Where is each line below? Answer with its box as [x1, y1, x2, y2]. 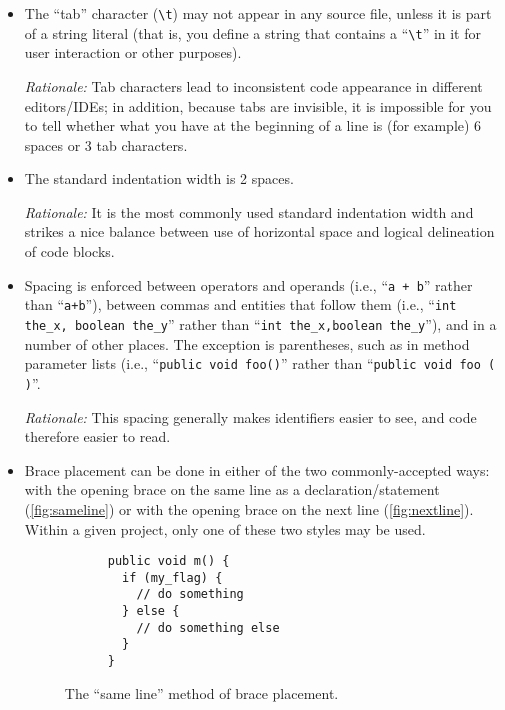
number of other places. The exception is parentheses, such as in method [24, 333, 470, 354]
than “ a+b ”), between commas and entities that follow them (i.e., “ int [24, 294, 457, 315]
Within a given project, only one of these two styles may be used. [24, 518, 426, 539]
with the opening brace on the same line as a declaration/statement [24, 479, 440, 500]
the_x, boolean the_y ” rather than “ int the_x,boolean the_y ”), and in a [24, 313, 497, 334]
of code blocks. [24, 241, 115, 262]
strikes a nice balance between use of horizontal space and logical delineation [24, 221, 495, 242]
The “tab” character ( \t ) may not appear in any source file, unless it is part [24, 3, 492, 23]
